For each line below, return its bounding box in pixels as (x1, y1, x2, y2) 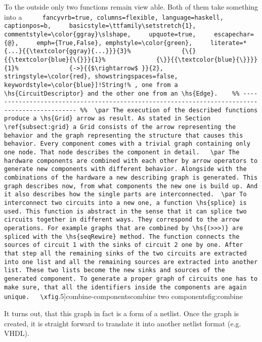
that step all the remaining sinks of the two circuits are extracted (4, 249, 247, 257)
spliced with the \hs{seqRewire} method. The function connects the (4, 233, 240, 240)
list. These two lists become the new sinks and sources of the (4, 267, 225, 274)
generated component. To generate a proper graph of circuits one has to (4, 275, 258, 282)
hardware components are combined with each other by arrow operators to (4, 157, 258, 164)
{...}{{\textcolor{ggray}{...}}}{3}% (4, 48, 131, 55)
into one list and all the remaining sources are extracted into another (4, 258, 258, 266)
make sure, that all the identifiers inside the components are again (4, 283, 247, 291)
